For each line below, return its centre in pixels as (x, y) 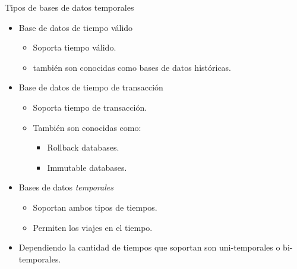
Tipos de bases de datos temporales (69, 7)
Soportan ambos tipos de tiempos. (95, 207)
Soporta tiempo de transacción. (90, 107)
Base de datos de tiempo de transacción (91, 87)
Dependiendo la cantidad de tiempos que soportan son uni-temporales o (149, 247)
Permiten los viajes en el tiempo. (93, 227)
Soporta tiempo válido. (75, 47)
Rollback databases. (83, 147)
